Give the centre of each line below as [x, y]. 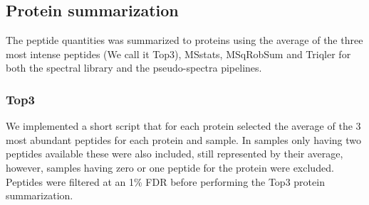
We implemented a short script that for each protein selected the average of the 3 [183, 126]
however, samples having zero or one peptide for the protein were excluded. [170, 167]
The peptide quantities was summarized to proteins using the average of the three [184, 40]
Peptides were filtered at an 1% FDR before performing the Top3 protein [165, 181]
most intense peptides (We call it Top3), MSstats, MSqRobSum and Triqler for [178, 54]
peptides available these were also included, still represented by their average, [175, 154]
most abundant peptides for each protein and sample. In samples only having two [184, 139]
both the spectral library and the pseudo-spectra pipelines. [134, 68]
